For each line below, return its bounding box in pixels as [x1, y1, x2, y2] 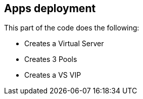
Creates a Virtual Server [24, 39, 104, 48]
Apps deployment [4, 2, 96, 15]
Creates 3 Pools [24, 55, 77, 64]
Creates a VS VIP [24, 71, 81, 80]
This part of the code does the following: [4, 23, 139, 32]
